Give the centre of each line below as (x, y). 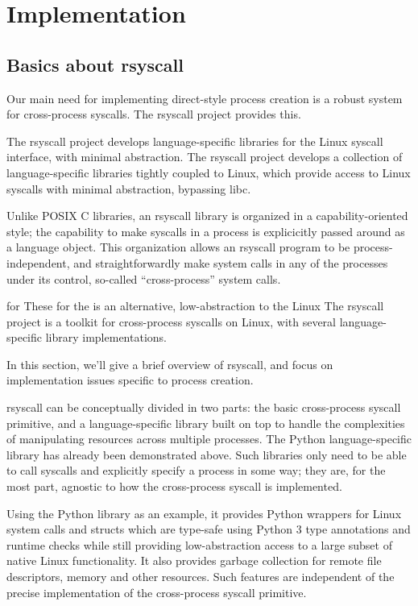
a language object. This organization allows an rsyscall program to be (178, 247)
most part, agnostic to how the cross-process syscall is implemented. (174, 486)
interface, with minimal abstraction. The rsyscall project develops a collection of (205, 157)
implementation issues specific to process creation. (130, 380)
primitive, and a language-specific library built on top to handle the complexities (206, 423)
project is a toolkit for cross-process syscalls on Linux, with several (171, 321)
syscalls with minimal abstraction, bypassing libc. (129, 188)
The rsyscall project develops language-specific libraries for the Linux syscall (195, 141)
